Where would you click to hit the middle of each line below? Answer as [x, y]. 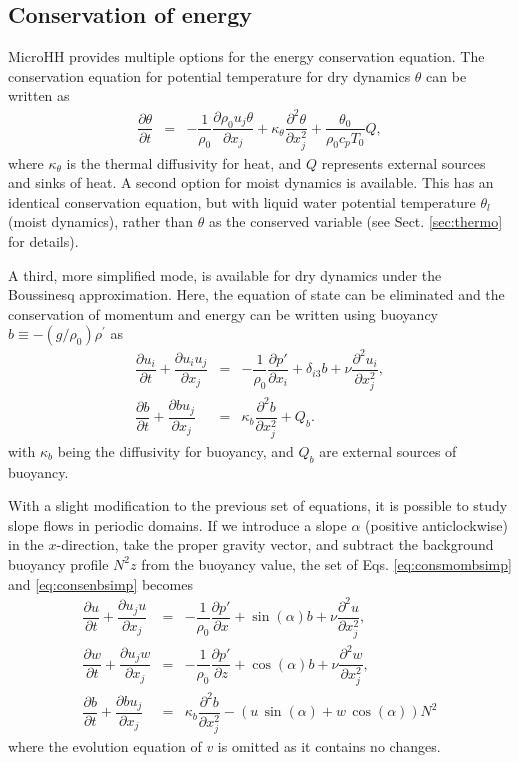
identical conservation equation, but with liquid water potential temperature [242, 201]
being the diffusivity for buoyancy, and [175, 450]
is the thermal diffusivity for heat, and [184, 162]
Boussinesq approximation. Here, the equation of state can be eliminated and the [256, 294]
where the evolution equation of [105, 746]
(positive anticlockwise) [436, 524]
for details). [43, 241]
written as [39, 95]
